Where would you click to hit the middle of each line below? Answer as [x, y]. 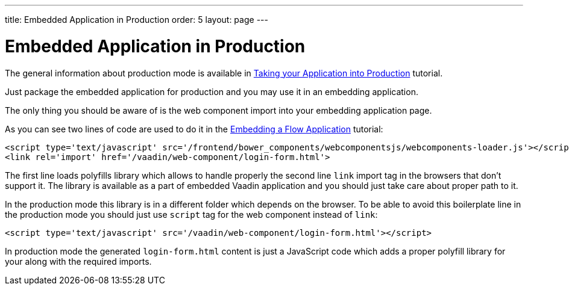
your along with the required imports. [78, 261]
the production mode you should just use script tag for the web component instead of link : [191, 214]
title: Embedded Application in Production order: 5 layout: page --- [137, 20]
